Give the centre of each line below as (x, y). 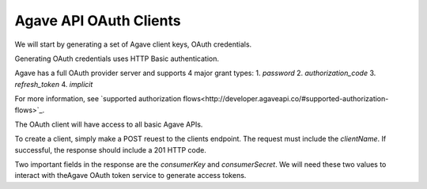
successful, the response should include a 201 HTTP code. (111, 149)
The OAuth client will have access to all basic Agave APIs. (109, 124)
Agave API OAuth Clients (98, 21)
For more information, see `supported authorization (98, 99)
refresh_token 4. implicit (54, 84)
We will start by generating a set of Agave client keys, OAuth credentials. (133, 44)
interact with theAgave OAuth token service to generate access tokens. (130, 176)
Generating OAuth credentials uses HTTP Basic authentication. (117, 59)
